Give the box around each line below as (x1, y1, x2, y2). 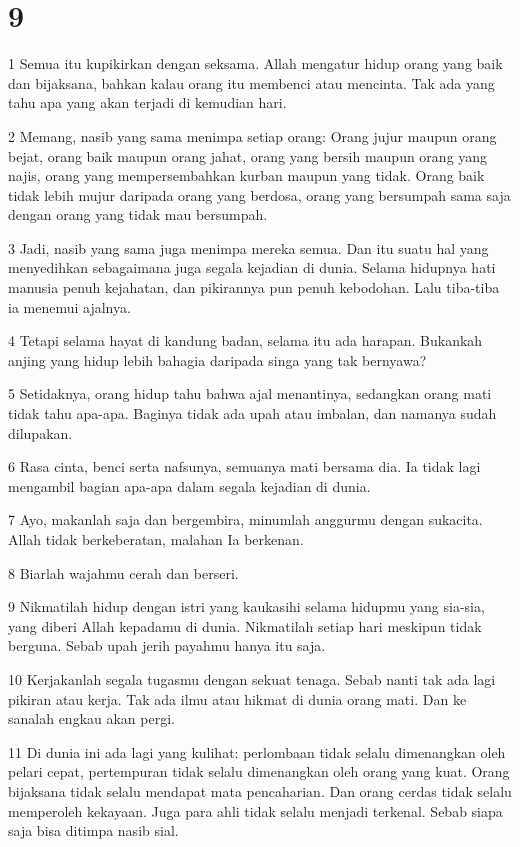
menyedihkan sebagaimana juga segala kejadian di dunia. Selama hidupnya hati (8, 257, 496, 278)
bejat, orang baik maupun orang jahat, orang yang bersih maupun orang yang (8, 145, 488, 166)
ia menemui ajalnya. (8, 296, 131, 317)
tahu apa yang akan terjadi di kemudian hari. (8, 92, 287, 113)
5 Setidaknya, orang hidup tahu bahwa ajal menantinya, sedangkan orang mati (8, 383, 492, 404)
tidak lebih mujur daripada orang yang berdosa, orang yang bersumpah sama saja (8, 184, 511, 205)
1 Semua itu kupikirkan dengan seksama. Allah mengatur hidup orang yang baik (8, 53, 503, 74)
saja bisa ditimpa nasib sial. (8, 820, 179, 841)
